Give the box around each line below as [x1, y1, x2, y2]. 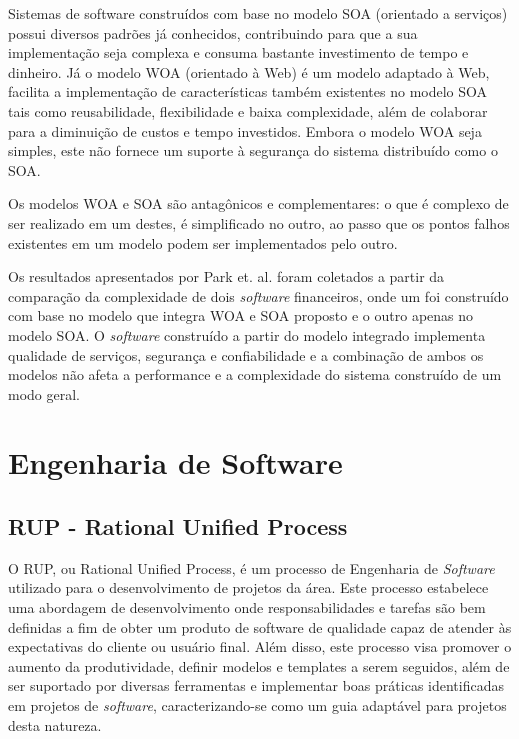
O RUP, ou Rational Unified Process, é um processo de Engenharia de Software [8, 557, 495, 578]
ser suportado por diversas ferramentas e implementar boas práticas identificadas [8, 675, 504, 696]
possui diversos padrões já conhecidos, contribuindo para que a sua [8, 22, 418, 43]
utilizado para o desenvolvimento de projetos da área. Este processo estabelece [8, 577, 489, 598]
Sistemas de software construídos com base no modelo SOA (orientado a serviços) [8, 3, 508, 23]
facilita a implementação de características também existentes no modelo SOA [8, 81, 488, 102]
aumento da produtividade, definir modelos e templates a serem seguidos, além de [8, 655, 510, 676]
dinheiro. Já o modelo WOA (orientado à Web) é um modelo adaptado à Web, [8, 61, 490, 82]
